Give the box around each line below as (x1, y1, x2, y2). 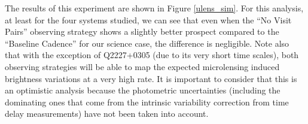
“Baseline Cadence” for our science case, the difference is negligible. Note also (5, 37, 289, 49)
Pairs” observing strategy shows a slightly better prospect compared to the (5, 25, 279, 38)
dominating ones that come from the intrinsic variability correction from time (5, 95, 289, 108)
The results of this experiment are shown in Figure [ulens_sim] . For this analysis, (5, 2, 304, 14)
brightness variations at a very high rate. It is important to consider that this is (5, 72, 297, 84)
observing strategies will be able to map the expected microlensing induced (5, 60, 280, 72)
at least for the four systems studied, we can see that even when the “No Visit (5, 13, 292, 26)
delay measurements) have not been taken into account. (5, 107, 209, 120)
